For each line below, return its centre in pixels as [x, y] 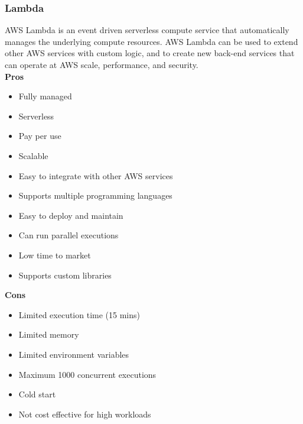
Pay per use [40, 136]
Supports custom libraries [65, 275]
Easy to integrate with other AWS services [96, 175]
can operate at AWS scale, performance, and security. [102, 64]
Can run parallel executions [69, 235]
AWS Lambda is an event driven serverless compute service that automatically [147, 30]
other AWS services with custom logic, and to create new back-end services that [150, 53]
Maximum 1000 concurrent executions [87, 374]
